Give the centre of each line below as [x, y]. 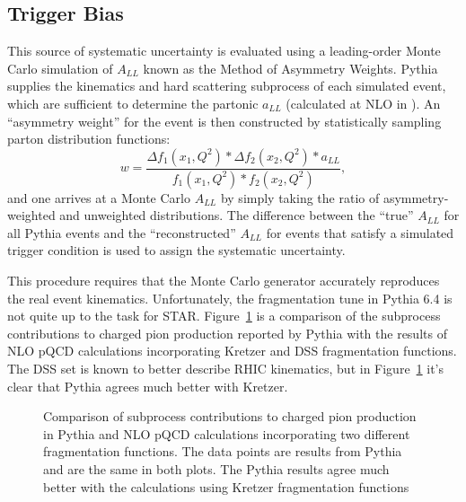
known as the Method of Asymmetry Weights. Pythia [290, 68]
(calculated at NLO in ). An [363, 103]
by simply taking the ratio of [300, 197]
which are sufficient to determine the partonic [133, 103]
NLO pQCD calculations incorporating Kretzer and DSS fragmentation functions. [232, 351]
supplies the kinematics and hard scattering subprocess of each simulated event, [227, 86]
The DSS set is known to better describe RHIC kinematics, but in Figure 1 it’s [226, 368]
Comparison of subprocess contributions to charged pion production [230, 416]
